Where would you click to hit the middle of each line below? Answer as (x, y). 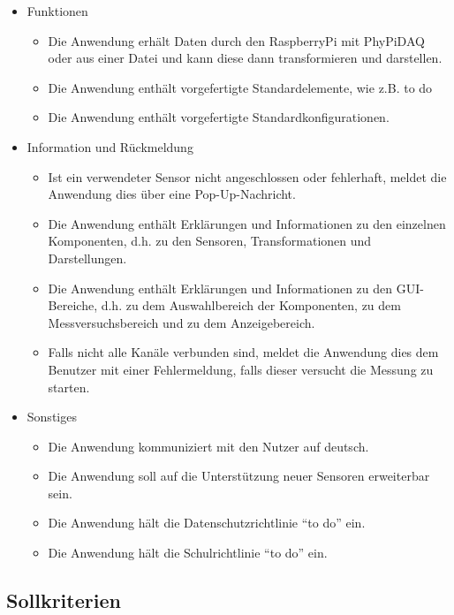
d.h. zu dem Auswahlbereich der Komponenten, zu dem (251, 305)
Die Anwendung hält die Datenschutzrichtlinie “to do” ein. (207, 523)
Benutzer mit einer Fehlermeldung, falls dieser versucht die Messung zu (241, 369)
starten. (69, 387)
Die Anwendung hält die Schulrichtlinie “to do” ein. (188, 553)
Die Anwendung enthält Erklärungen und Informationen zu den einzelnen (247, 223)
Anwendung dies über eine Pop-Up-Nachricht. (172, 194)
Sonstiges (52, 417)
